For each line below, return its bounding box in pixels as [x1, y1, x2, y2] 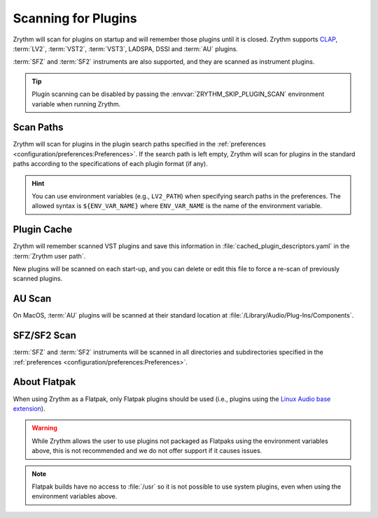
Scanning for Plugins [13, 11, 137, 26]
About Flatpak [13, 376, 76, 388]
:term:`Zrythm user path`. [13, 252, 86, 260]
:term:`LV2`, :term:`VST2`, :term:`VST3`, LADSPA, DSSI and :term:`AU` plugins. [13, 44, 238, 53]
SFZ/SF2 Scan [13, 329, 77, 341]
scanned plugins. [13, 274, 63, 283]
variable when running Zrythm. [31, 100, 121, 108]
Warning [31, 424, 57, 432]
